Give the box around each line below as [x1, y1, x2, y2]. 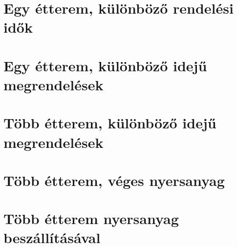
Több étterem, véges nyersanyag [3, 170, 225, 190]
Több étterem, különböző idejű [3, 113, 216, 133]
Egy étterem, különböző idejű [3, 55, 207, 75]
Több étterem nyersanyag [3, 208, 179, 228]
